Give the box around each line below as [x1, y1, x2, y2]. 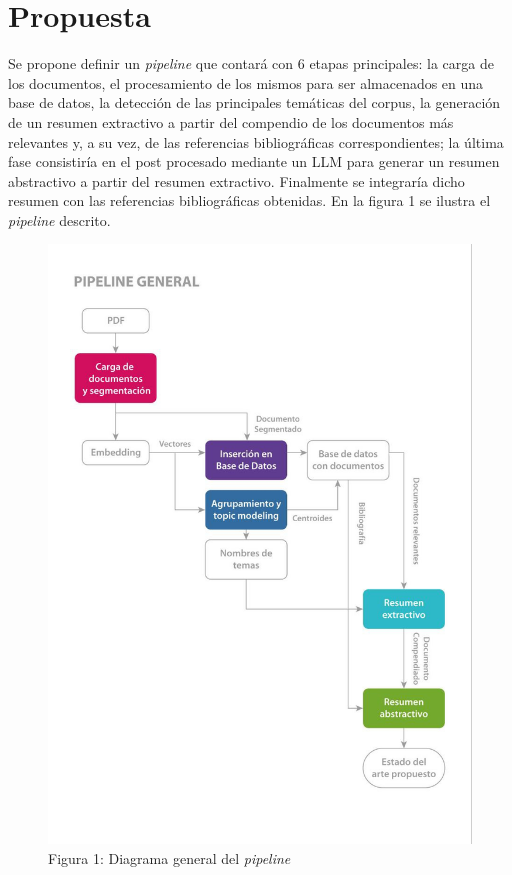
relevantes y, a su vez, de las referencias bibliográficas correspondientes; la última [8, 131, 504, 152]
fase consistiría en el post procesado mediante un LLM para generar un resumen [8, 151, 500, 172]
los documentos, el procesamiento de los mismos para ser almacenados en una [8, 72, 484, 93]
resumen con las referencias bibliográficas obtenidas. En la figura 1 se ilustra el [8, 190, 491, 211]
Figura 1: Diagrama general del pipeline [48, 847, 291, 868]
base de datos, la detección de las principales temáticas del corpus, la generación [8, 92, 501, 113]
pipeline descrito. [8, 209, 111, 230]
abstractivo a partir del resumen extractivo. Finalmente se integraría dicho [8, 170, 465, 191]
